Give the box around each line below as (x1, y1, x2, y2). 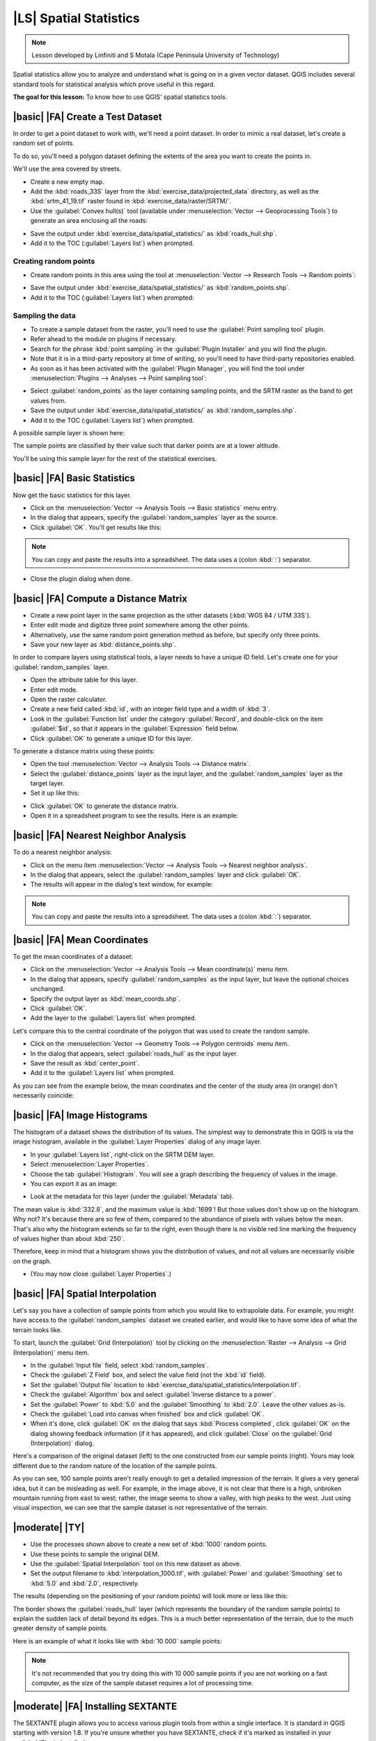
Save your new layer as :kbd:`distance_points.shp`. (30, 641, 177, 648)
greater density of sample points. (13, 1624, 108, 1632)
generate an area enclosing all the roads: (30, 217, 148, 225)
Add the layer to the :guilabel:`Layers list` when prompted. (30, 1014, 196, 1022)
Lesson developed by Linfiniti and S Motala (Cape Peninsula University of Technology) (31, 51, 280, 59)
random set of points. (13, 139, 75, 148)
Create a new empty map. (30, 178, 104, 186)
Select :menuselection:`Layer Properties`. (30, 1160, 149, 1169)
